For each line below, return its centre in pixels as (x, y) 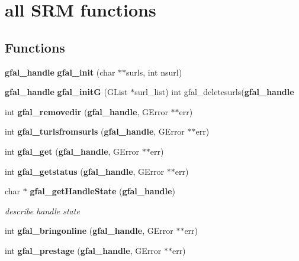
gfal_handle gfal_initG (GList (66, 92)
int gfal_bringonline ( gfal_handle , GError (89, 231)
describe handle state (42, 211)
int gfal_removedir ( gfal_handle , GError (86, 111)
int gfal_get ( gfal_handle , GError (72, 151)
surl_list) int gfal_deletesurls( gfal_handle (214, 92)
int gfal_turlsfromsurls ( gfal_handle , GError (95, 131)
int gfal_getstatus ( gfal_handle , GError (85, 171)
